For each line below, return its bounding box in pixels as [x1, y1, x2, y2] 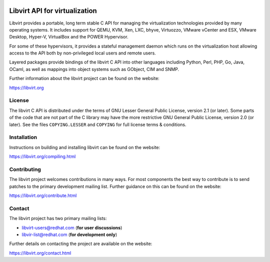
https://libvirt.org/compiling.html [9, 153, 76, 159]
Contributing [9, 165, 41, 172]
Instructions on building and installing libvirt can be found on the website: [9, 144, 160, 150]
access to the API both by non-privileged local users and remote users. [9, 50, 156, 56]
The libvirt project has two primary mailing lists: [9, 215, 107, 221]
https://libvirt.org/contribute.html [9, 192, 77, 198]
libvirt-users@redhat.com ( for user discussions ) [21, 224, 122, 230]
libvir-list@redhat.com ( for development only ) [21, 231, 117, 237]
